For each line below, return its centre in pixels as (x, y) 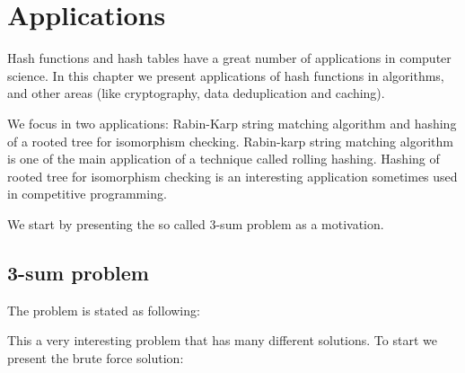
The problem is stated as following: (104, 310)
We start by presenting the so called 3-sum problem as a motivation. (196, 223)
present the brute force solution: (96, 357)
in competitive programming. (87, 194)
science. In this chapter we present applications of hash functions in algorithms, (226, 75)
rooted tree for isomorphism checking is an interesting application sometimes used (232, 176)
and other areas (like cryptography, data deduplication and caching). (196, 93)
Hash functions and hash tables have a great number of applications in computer (229, 58)
